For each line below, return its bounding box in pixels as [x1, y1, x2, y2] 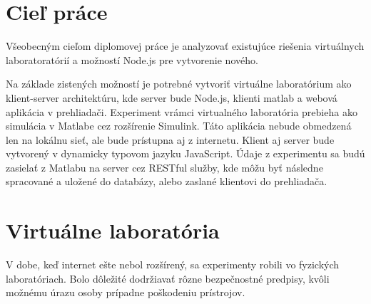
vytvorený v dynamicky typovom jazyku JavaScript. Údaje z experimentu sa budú [6, 146, 365, 161]
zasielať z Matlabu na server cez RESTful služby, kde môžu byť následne [6, 159, 323, 174]
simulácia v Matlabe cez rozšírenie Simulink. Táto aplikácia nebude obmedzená [6, 118, 352, 133]
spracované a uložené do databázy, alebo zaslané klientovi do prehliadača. [6, 174, 327, 189]
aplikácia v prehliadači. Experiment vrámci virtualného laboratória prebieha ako [6, 104, 357, 119]
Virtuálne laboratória [6, 216, 220, 245]
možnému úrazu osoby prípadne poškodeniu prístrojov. [6, 285, 245, 300]
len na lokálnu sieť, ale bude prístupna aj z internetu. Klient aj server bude [6, 132, 335, 147]
